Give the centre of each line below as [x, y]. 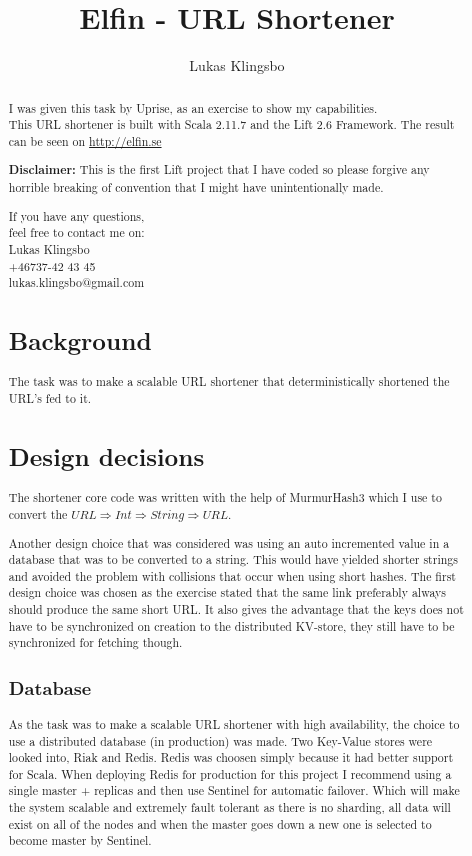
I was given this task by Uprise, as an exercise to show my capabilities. [193, 107]
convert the [38, 513]
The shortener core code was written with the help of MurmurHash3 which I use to [225, 497]
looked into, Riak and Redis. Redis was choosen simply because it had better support [231, 757]
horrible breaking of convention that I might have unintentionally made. [196, 187]
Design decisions [106, 456]
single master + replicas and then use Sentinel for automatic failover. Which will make [234, 790]
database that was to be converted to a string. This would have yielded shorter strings [233, 559]
